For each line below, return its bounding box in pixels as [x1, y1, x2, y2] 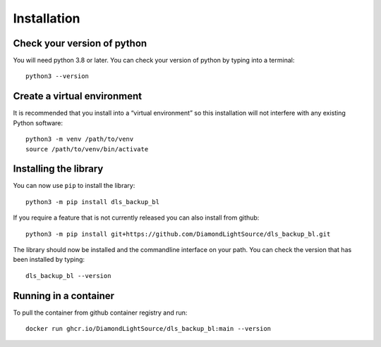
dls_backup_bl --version [25, 272, 111, 279]
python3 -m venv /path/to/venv [25, 135, 134, 144]
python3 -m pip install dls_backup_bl [25, 198, 160, 206]
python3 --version [25, 72, 90, 80]
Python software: [13, 118, 64, 127]
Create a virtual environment [13, 90, 143, 102]
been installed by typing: [13, 255, 85, 264]
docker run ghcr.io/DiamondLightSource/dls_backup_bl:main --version [25, 324, 272, 333]
